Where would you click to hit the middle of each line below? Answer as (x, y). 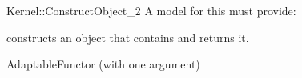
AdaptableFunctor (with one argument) (103, 64)
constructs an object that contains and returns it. (128, 37)
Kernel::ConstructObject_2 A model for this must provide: (151, 10)
